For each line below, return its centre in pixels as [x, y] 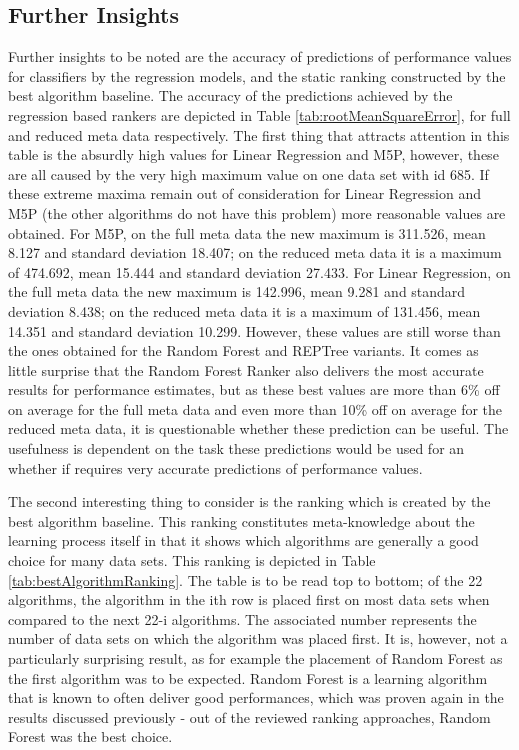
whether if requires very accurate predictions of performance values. [215, 467]
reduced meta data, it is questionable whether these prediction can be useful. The [258, 428]
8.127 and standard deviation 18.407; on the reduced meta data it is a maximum [255, 252]
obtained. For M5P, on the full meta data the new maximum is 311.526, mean [247, 232]
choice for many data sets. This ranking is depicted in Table [192, 560]
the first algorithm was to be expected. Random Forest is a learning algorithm [248, 677]
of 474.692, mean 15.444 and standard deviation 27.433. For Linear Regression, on [259, 271]
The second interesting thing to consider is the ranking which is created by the [249, 501]
